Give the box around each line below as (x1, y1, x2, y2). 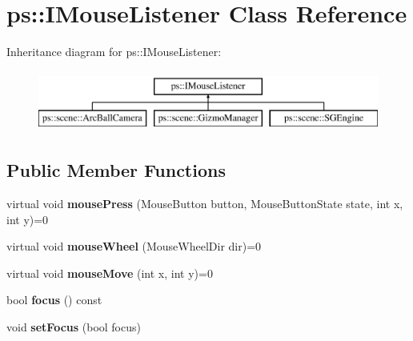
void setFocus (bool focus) (6, 319, 141, 335)
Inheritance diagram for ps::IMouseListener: (6, 43, 222, 60)
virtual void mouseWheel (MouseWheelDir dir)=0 (6, 238, 262, 255)
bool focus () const (6, 291, 102, 308)
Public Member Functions (6, 158, 226, 183)
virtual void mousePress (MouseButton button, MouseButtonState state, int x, (6, 195, 403, 212)
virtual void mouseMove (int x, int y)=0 (6, 264, 213, 281)
